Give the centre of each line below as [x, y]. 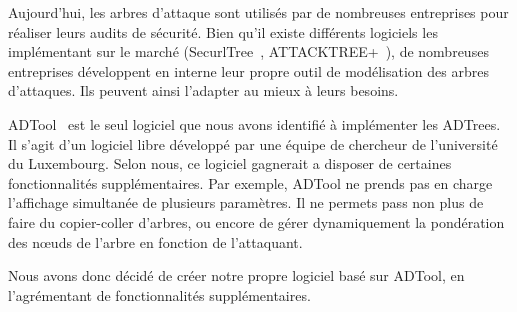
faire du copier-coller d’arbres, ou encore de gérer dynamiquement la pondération [256, 221]
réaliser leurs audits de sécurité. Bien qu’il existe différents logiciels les [223, 31]
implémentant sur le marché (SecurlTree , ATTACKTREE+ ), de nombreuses [248, 51]
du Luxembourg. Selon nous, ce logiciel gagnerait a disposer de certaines [230, 163]
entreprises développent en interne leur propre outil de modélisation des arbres [248, 70]
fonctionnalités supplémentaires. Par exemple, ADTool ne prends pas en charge [250, 182]
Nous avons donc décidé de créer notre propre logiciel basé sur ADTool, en [236, 275]
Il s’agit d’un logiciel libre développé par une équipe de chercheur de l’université [253, 143]
